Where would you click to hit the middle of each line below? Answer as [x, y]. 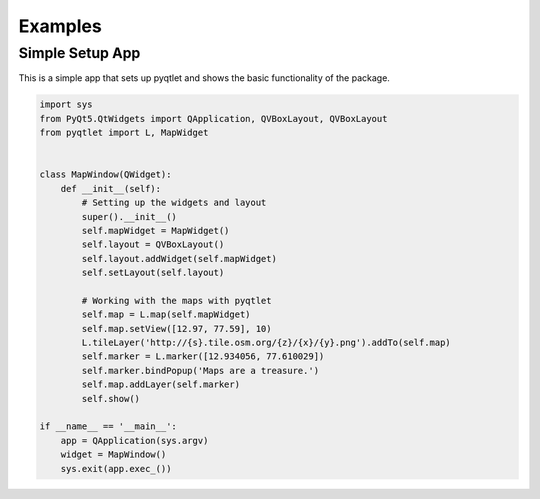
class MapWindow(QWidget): [105, 174]
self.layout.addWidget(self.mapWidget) [179, 258]
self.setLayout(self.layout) [153, 273]
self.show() [110, 398]
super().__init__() [129, 216]
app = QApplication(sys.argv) [134, 440]
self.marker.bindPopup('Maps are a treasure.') [200, 370]
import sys [66, 104]
